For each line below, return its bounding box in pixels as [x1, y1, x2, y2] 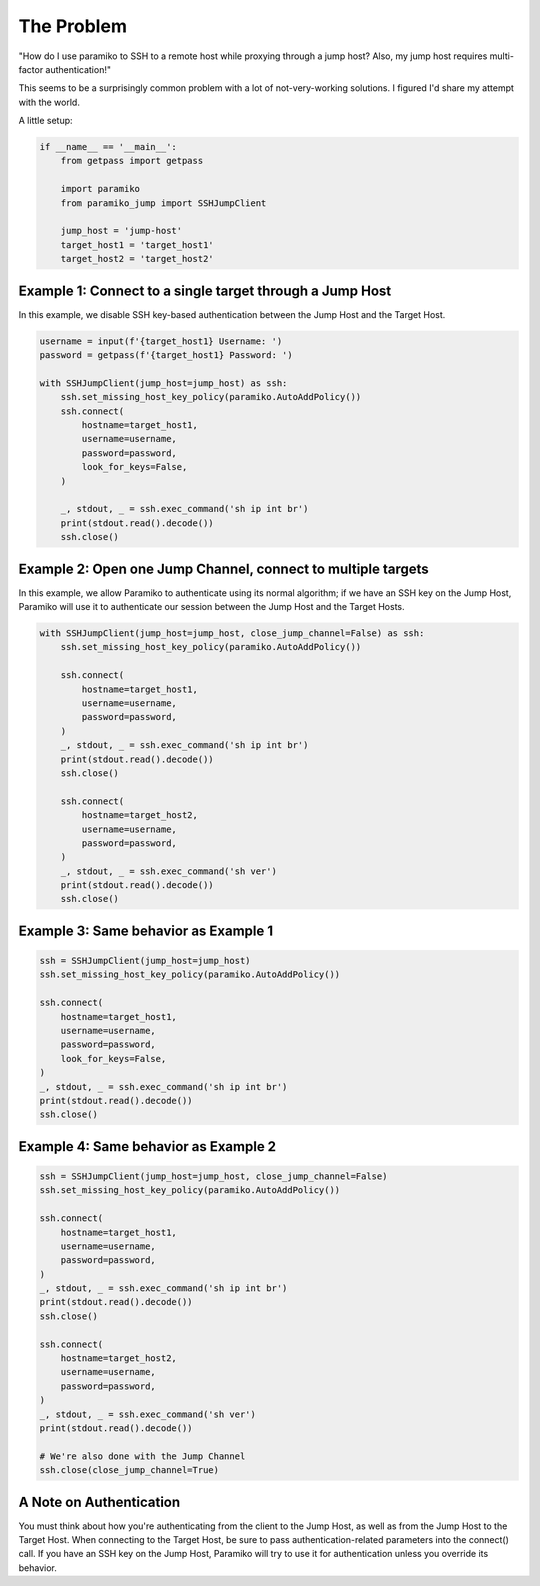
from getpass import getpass [60, 155, 204, 167]
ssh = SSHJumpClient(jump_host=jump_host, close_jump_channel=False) [39, 1170, 388, 1182]
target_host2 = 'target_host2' [60, 253, 214, 265]
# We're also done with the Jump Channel [39, 1450, 246, 1462]
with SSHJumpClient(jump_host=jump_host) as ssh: [39, 377, 288, 389]
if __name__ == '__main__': [39, 141, 177, 153]
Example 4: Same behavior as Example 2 [18, 1138, 277, 1155]
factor [18, 63, 44, 75]
